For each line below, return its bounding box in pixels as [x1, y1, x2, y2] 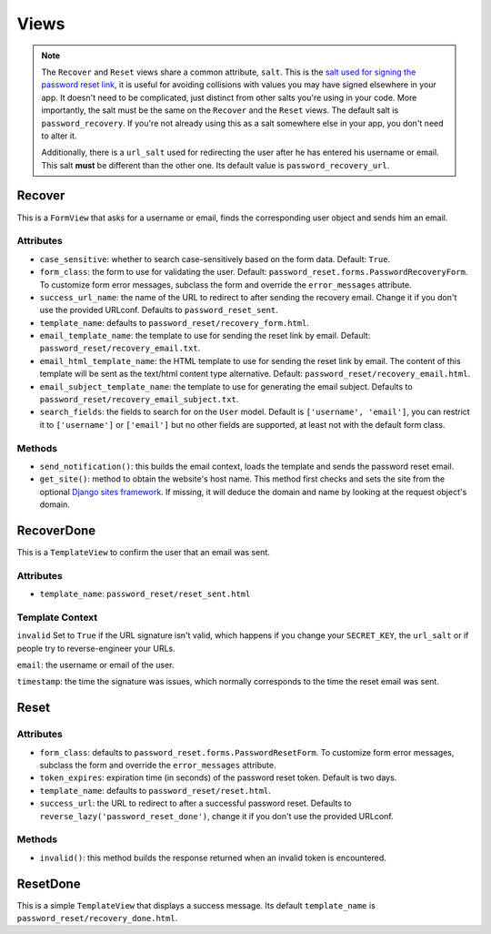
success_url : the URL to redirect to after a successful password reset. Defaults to [39, 797, 352, 809]
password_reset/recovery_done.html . [16, 913, 178, 924]
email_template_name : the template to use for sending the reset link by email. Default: [39, 330, 371, 341]
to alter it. [41, 130, 77, 141]
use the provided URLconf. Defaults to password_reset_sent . [39, 305, 279, 316]
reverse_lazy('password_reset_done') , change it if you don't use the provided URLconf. [39, 810, 395, 821]
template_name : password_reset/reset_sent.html [39, 588, 251, 600]
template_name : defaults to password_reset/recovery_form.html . [39, 317, 309, 328]
